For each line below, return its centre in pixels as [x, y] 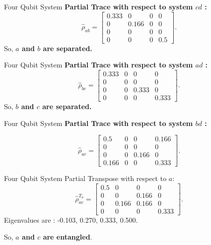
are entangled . [68, 236]
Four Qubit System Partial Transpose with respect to [85, 178]
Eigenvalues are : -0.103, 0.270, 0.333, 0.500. [71, 220]
